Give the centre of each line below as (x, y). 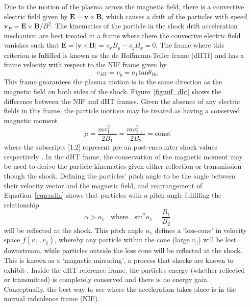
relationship (22, 204)
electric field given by (36, 16)
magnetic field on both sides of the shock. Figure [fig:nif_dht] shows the (113, 91)
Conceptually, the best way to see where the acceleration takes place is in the (120, 289)
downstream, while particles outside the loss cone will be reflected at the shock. (123, 250)
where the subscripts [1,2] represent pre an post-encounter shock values (111, 147)
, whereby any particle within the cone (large (122, 240)
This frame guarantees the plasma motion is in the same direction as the (113, 82)
